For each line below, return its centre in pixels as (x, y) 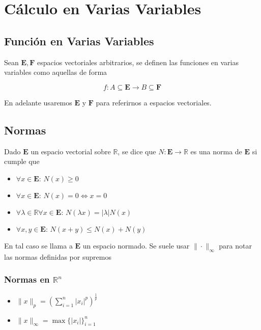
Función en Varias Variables (79, 40)
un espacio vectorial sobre (71, 151)
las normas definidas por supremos (58, 256)
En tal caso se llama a (38, 245)
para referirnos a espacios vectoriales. (154, 102)
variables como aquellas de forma (56, 72)
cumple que (22, 161)
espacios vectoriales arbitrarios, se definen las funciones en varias (138, 62)
